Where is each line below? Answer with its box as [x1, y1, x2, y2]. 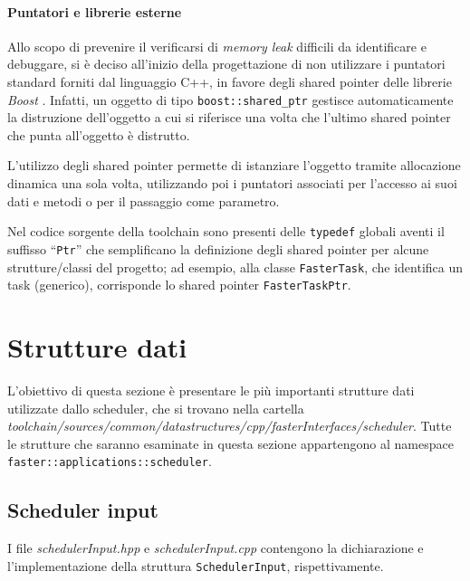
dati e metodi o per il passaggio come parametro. [7, 191, 280, 210]
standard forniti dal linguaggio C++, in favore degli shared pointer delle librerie [7, 71, 452, 90]
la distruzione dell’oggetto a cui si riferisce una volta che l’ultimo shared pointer [7, 108, 451, 127]
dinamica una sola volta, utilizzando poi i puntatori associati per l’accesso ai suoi [7, 174, 457, 193]
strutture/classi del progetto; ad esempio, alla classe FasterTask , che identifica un [7, 257, 464, 276]
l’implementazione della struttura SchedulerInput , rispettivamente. [7, 556, 384, 575]
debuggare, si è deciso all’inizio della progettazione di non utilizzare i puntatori [7, 54, 446, 73]
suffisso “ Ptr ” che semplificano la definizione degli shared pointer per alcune [7, 239, 429, 258]
